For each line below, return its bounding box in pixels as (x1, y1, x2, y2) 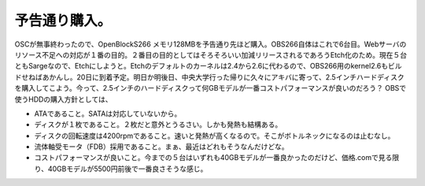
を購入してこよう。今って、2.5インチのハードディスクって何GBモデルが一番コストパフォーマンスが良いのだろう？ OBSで (14, 84, 407, 93)
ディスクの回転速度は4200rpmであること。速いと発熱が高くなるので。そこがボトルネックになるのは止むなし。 (34, 131, 395, 140)
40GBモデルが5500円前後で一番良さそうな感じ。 (47, 164, 208, 173)
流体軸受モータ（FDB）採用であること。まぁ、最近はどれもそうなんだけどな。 (34, 142, 289, 151)
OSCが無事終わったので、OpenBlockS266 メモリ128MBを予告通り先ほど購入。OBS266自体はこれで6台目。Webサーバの (14, 39, 407, 49)
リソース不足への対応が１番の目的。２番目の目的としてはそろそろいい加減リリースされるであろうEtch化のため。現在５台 (14, 50, 407, 59)
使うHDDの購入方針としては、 (14, 95, 113, 104)
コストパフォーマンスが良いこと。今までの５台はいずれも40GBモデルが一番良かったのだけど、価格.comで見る (34, 153, 393, 162)
